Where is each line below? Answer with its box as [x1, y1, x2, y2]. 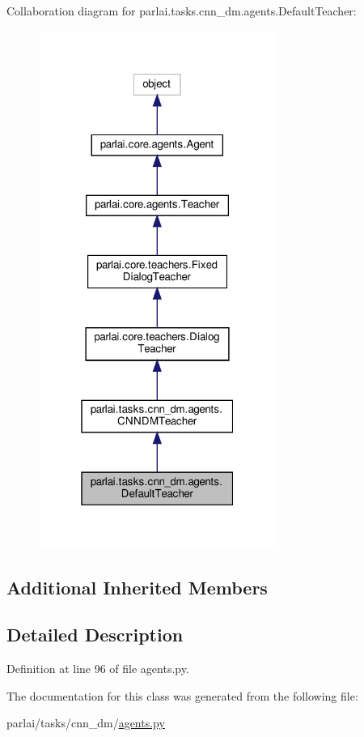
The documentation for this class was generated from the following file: [6, 687, 358, 704]
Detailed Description [6, 622, 184, 647]
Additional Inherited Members [6, 574, 268, 599]
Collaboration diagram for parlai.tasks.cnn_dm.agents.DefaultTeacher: [6, 2, 357, 19]
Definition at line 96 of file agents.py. [6, 660, 189, 677]
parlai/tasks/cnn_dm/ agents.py [6, 714, 165, 731]
